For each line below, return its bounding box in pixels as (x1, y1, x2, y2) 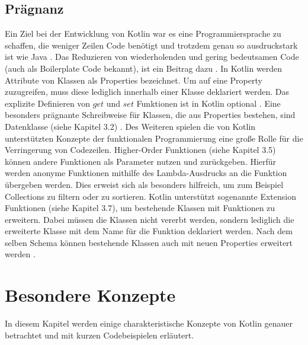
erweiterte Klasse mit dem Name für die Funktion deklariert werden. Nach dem (5, 225, 293, 237)
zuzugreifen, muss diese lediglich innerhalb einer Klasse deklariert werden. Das (5, 85, 289, 98)
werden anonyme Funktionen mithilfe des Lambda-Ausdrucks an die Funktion (5, 167, 287, 179)
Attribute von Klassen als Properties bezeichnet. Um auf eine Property (5, 74, 262, 86)
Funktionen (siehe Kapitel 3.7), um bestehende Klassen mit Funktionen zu (5, 202, 275, 214)
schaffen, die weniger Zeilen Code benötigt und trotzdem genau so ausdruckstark (5, 39, 298, 51)
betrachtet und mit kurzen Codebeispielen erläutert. (5, 328, 194, 341)
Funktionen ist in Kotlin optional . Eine (136, 97, 281, 109)
